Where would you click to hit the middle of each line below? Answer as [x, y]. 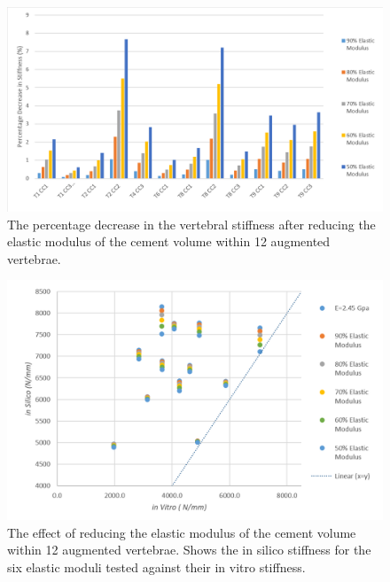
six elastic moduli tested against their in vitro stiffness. [156, 567]
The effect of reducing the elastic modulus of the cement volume [182, 532]
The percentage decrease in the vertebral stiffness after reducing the [191, 224]
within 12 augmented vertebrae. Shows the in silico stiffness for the [189, 550]
